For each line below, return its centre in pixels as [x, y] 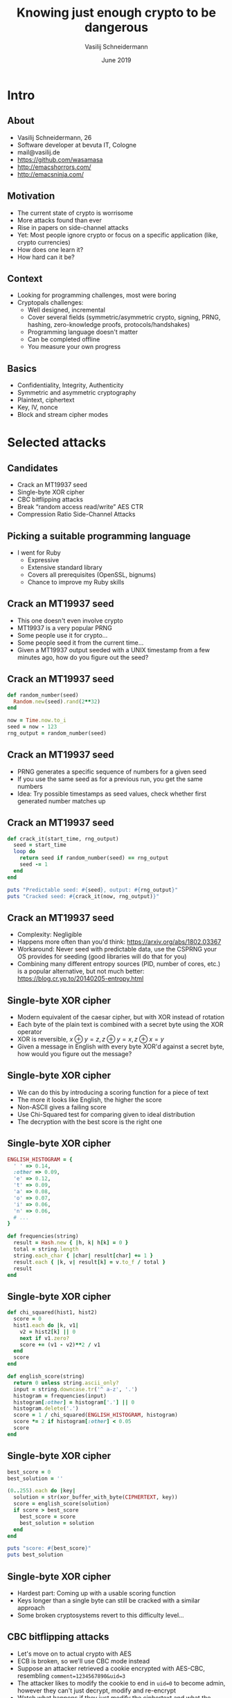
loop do [25, 852]
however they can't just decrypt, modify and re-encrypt [97, 1690]
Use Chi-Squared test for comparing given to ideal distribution [106, 1114]
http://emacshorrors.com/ [54, 167]
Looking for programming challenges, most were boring [97, 295]
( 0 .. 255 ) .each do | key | [42, 1491]
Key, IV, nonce [37, 407]
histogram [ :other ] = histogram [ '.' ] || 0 [74, 1402]
